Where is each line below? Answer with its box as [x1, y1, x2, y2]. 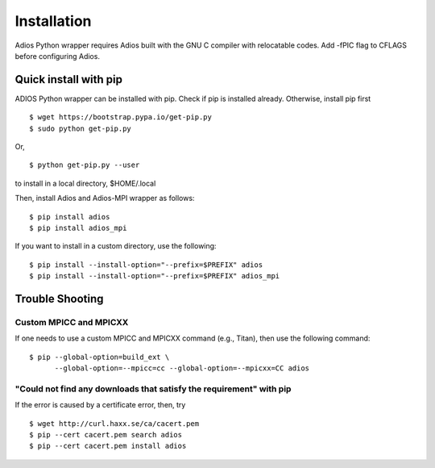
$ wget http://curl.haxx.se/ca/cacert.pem [29, 419, 200, 428]
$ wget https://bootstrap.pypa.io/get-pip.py [29, 113, 213, 122]
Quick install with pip [14, 73, 122, 86]
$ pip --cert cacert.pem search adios [29, 430, 183, 439]
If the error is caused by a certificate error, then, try [14, 400, 186, 410]
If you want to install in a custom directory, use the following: [14, 241, 217, 251]
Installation [14, 12, 92, 30]
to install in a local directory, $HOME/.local [14, 178, 156, 188]
